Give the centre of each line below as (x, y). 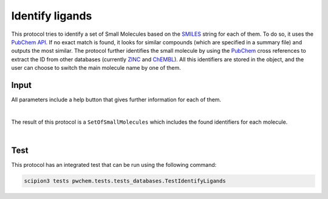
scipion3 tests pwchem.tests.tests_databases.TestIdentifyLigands (125, 181)
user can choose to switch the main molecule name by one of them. (96, 68)
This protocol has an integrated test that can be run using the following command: (114, 165)
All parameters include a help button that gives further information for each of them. (116, 99)
